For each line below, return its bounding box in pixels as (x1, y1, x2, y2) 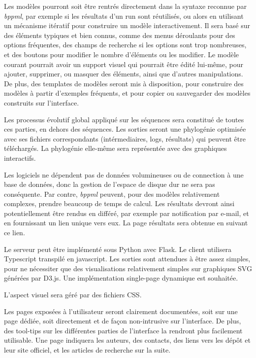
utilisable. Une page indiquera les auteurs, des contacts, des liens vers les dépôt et (4, 335, 251, 345)
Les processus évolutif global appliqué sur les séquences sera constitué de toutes (4, 114, 244, 124)
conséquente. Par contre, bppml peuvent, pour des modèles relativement (4, 188, 220, 199)
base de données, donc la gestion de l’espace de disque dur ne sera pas (4, 179, 215, 189)
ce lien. (4, 227, 25, 238)
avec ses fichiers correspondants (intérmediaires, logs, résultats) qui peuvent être (4, 133, 246, 143)
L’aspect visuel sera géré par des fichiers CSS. (4, 289, 142, 300)
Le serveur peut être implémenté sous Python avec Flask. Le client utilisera (4, 244, 232, 254)
